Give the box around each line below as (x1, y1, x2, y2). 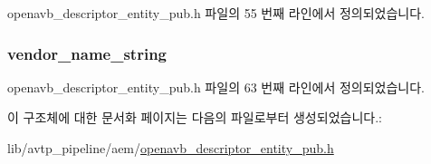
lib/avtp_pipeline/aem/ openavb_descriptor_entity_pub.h (7, 139, 334, 157)
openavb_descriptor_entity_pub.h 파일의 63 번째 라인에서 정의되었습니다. (7, 77, 425, 96)
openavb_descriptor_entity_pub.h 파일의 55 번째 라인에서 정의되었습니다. (7, 4, 425, 22)
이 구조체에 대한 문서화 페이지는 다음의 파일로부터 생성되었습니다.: (7, 108, 382, 127)
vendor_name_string (7, 42, 167, 64)
